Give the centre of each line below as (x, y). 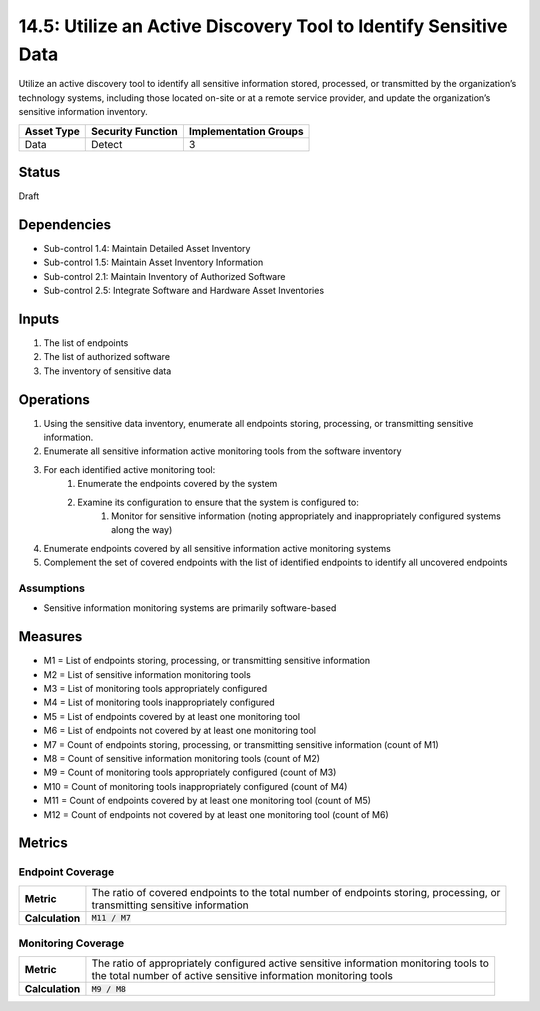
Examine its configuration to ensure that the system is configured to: (218, 502)
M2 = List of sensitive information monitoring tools (147, 674)
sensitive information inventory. (83, 112)
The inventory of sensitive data (107, 371)
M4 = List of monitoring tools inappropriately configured (159, 702)
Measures (50, 636)
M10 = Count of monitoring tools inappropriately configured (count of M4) (195, 786)
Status (39, 171)
